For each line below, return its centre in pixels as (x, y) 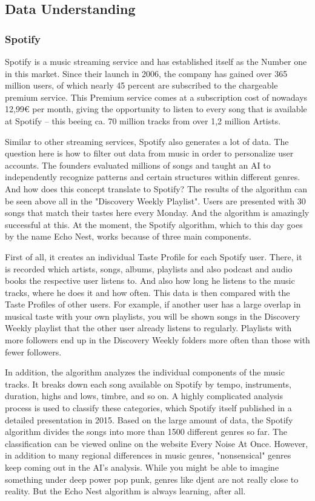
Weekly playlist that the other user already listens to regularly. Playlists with (148, 328)
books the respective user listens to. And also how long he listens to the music (150, 281)
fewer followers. (33, 351)
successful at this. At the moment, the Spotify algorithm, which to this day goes (154, 224)
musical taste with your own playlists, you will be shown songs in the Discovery (153, 316)
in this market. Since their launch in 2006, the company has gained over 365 (146, 73)
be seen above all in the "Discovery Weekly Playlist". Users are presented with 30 (155, 200)
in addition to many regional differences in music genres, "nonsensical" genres (148, 455)
